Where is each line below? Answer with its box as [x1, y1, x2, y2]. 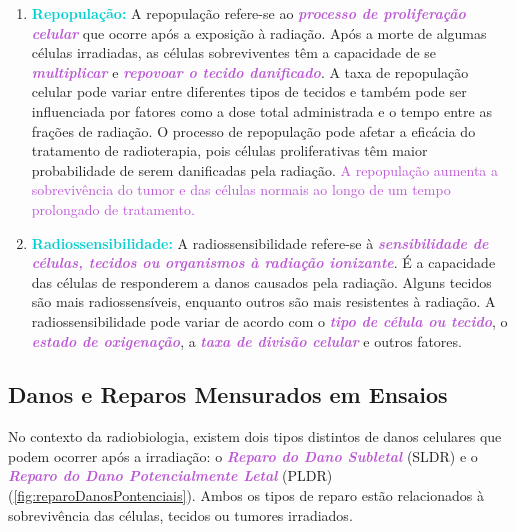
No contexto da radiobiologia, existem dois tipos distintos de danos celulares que [8, 426, 502, 447]
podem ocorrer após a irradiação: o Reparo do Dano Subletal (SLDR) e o [8, 445, 478, 466]
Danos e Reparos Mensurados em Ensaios [8, 379, 448, 410]
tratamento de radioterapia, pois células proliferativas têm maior [31, 140, 428, 161]
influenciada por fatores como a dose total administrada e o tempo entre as [31, 100, 492, 121]
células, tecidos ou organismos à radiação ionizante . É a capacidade [31, 252, 496, 273]
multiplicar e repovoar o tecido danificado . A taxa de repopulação [31, 61, 469, 82]
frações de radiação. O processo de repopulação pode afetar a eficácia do [31, 120, 476, 141]
